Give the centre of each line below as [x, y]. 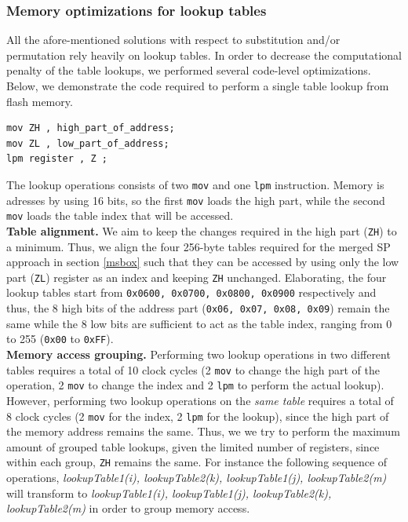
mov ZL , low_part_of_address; [88, 143]
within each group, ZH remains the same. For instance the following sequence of [197, 462]
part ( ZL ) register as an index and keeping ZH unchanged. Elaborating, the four [197, 277]
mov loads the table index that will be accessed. [120, 215]
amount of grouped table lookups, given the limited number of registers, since [193, 446]
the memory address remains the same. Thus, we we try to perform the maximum [203, 431]
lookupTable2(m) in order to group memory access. [128, 508]
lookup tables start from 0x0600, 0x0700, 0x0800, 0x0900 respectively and [191, 292]
